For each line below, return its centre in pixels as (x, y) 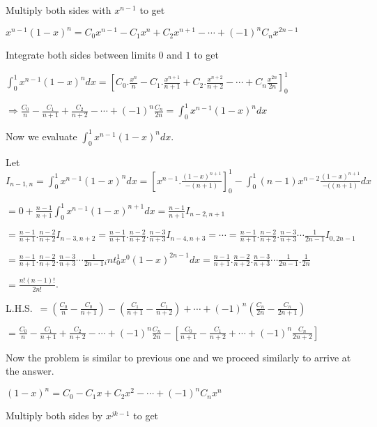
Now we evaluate (41, 136)
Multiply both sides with (59, 10)
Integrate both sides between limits (80, 55)
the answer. (30, 371)
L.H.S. (19, 307)
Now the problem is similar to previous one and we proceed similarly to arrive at (178, 357)
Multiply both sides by (54, 415)
